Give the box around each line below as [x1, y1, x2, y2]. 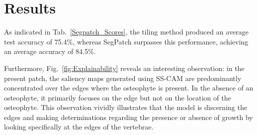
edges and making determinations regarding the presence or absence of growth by [4, 111, 253, 122]
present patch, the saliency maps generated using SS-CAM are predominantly [4, 72, 242, 83]
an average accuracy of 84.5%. [4, 46, 96, 56]
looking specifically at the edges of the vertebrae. [4, 121, 154, 132]
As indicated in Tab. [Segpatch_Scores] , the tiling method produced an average [4, 26, 249, 37]
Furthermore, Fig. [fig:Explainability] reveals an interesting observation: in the [4, 62, 245, 73]
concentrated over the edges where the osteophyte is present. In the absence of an [4, 82, 254, 93]
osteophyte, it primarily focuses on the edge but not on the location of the [4, 92, 231, 102]
